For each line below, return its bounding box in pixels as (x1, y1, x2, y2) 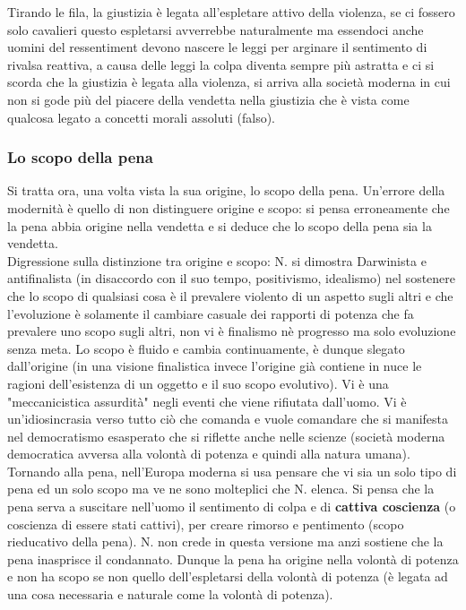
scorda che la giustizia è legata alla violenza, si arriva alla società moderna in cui (7, 73, 451, 91)
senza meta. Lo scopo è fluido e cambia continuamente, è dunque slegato (7, 339, 405, 357)
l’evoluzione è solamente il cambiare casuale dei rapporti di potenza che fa (7, 304, 414, 322)
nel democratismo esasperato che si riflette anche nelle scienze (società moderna (7, 426, 445, 445)
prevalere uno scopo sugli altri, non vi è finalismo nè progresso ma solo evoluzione (7, 322, 456, 340)
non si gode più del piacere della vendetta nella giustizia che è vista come (7, 90, 410, 108)
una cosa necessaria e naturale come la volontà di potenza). (7, 585, 333, 604)
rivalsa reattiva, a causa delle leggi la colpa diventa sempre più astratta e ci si (7, 55, 435, 73)
